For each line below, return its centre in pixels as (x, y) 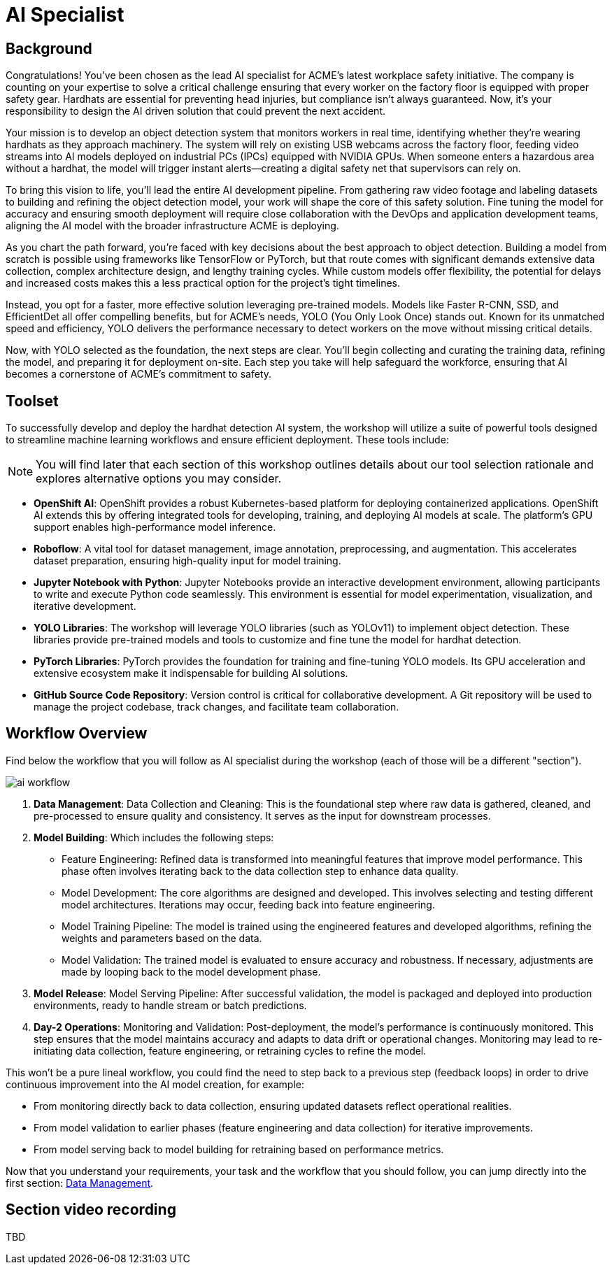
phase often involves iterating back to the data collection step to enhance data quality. (260, 871)
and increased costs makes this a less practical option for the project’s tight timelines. (203, 283)
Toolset (32, 401)
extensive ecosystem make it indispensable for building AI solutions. (191, 673)
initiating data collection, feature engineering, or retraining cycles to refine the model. (230, 1050)
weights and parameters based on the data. (162, 938)
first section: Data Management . (80, 1183)
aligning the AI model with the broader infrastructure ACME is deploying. (172, 226)
